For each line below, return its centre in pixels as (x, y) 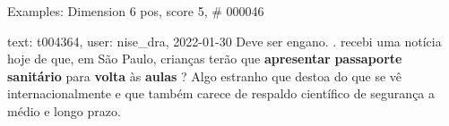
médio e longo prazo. (64, 110)
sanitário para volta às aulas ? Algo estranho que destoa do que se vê (205, 76)
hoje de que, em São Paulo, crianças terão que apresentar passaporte (205, 59)
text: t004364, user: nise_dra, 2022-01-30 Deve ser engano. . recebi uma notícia (224, 41)
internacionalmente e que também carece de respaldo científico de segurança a (221, 93)
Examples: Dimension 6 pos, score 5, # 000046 (136, 11)
